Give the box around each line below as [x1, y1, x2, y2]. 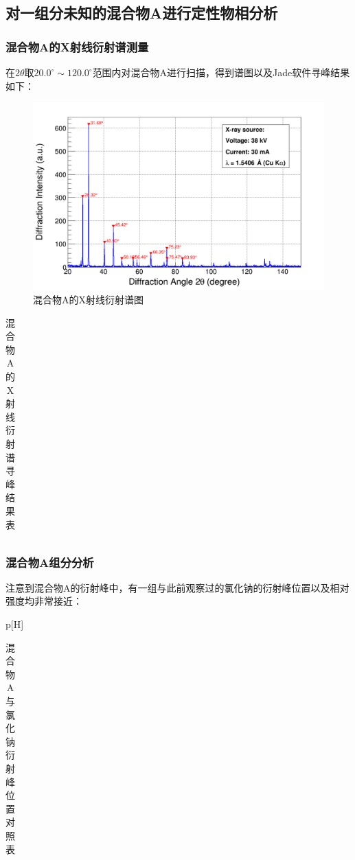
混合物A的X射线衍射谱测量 [5, 38, 149, 55]
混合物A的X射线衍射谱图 [33, 292, 144, 307]
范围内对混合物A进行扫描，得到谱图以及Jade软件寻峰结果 [92, 65, 350, 79]
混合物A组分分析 [5, 553, 94, 570]
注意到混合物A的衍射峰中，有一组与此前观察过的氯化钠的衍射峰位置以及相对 [5, 580, 350, 594]
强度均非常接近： [5, 594, 82, 608]
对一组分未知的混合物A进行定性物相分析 [5, 2, 278, 23]
